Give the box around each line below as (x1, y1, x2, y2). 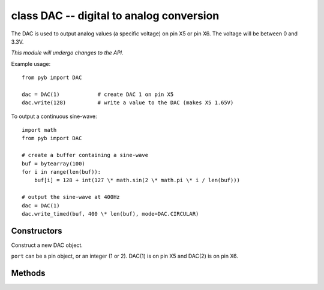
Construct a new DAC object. (11, 241, 83, 249)
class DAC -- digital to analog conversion (11, 9, 220, 22)
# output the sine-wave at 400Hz (22, 194, 120, 201)
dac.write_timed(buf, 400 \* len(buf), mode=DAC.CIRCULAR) (22, 210, 199, 217)
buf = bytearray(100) (22, 160, 85, 167)
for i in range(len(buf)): (22, 168, 101, 176)
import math (22, 126, 57, 134)
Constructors (11, 225, 62, 236)
